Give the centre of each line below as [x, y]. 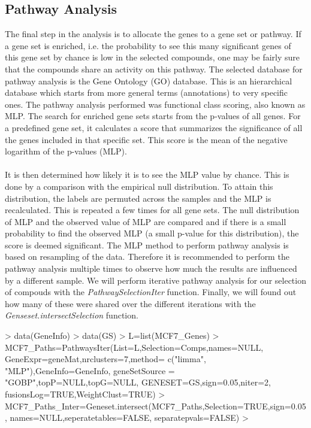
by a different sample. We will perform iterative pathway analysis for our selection [155, 280]
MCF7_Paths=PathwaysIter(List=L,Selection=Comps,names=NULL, [134, 347]
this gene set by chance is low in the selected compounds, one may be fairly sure [153, 57]
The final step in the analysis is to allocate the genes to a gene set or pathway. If [153, 34]
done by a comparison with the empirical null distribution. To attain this [139, 186]
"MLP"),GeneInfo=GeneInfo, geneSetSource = [90, 370]
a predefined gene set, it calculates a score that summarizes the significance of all [154, 127]
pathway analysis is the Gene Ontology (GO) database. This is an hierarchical [149, 81]
